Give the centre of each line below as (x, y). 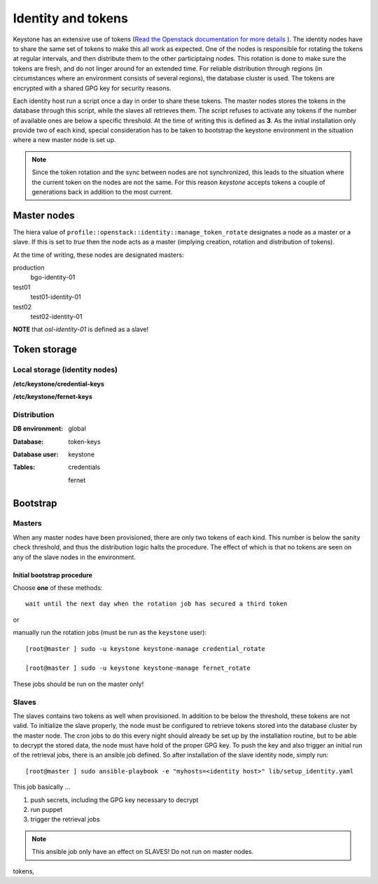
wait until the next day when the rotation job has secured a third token (156, 604)
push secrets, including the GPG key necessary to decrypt (114, 800)
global (77, 429)
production (29, 268)
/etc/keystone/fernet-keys (52, 396)
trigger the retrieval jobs (65, 820)
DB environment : (38, 429)
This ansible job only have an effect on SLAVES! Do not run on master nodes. (143, 852)
